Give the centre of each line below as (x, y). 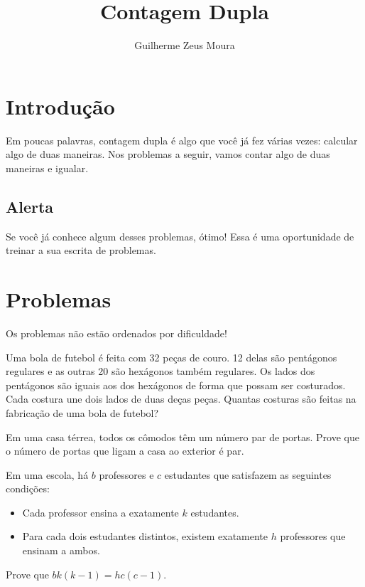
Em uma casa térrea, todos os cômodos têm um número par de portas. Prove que (182, 437)
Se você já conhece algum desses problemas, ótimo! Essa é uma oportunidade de (180, 236)
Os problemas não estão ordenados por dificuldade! (116, 333)
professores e (126, 474)
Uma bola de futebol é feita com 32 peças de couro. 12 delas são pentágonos (171, 357)
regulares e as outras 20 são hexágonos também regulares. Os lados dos (160, 371)
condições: (28, 488)
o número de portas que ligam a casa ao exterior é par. (125, 451)
